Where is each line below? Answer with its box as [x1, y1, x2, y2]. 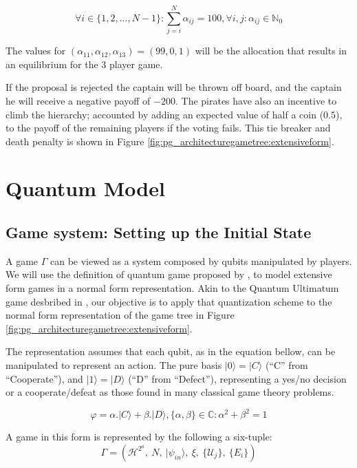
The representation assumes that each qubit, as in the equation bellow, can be [6, 344, 336, 359]
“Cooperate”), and [6, 371, 83, 385]
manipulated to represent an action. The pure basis [6, 358, 222, 372]
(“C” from [265, 358, 308, 372]
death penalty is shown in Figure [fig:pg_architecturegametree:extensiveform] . [6, 134, 334, 148]
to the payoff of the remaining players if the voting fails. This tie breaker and [6, 120, 331, 135]
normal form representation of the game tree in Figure [6, 308, 235, 322]
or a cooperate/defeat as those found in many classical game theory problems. [6, 385, 334, 399]
